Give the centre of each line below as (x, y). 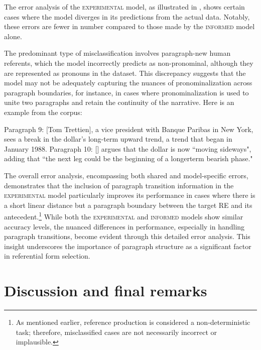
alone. (13, 36)
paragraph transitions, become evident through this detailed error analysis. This (127, 236)
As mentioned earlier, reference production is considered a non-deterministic (133, 322)
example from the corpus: (43, 112)
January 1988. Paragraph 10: (48, 148)
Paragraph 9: (24, 129)
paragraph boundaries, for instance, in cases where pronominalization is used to (126, 92)
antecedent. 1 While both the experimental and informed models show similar (124, 216)
